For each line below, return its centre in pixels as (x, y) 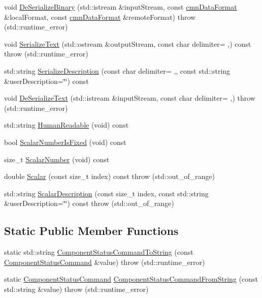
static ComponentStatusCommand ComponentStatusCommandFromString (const (131, 279)
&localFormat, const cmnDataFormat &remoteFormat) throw (100, 17)
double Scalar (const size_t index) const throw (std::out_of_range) (110, 176)
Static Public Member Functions (91, 231)
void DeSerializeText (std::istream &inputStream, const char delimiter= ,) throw (130, 98)
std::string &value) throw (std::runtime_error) (76, 289)
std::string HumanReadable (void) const (67, 125)
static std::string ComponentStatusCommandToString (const (99, 252)
